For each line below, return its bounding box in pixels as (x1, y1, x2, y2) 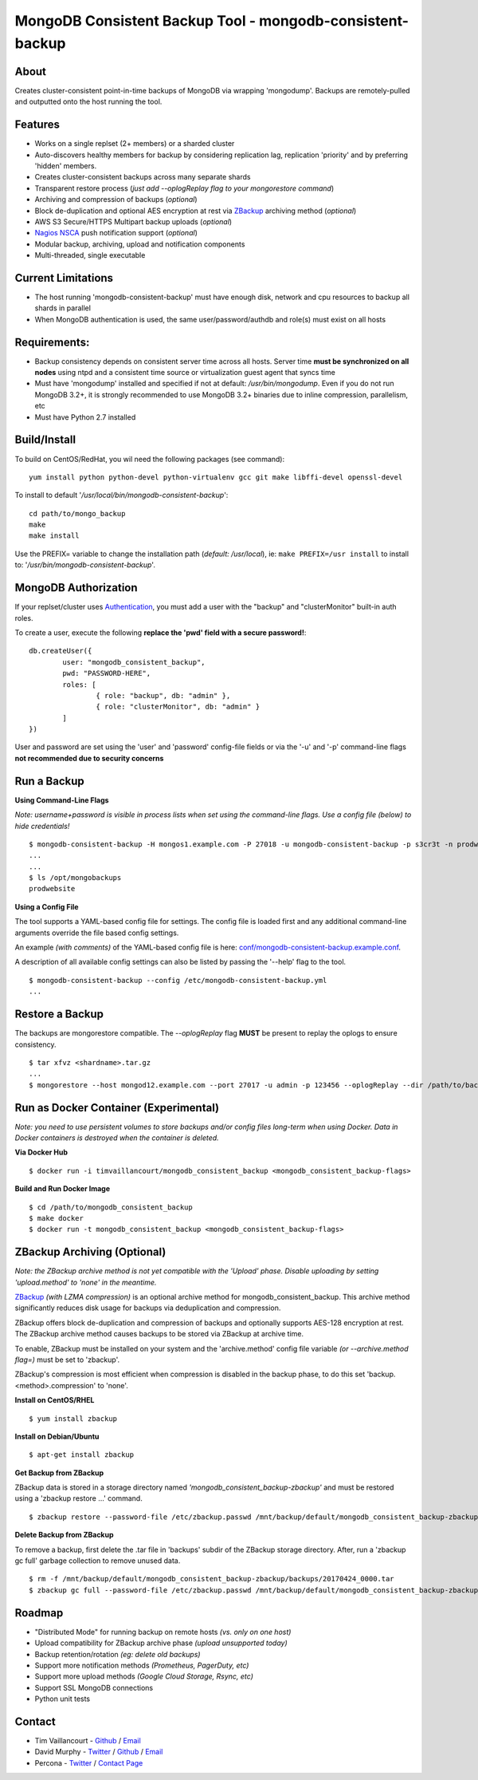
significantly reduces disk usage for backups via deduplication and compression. (14, 1303, 281, 1312)
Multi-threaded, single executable (34, 251, 146, 260)
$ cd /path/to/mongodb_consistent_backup (29, 1202, 193, 1212)
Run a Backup (14, 774, 85, 787)
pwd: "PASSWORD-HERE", (62, 669, 151, 678)
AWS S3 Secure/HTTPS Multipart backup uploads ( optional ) (34, 216, 233, 227)
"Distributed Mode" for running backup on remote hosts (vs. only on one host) (34, 1627, 292, 1636)
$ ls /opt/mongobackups (29, 874, 122, 882)
